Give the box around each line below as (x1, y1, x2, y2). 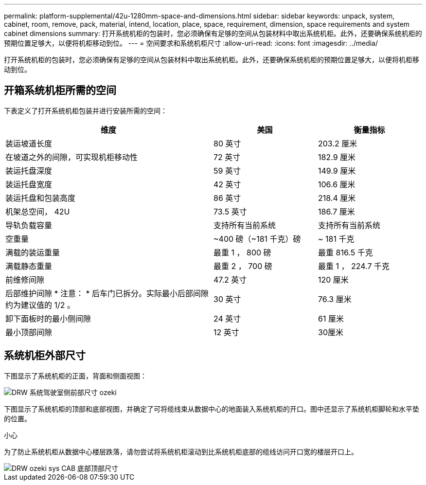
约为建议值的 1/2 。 (5, 300, 75, 310)
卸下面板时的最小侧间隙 (5, 313, 91, 323)
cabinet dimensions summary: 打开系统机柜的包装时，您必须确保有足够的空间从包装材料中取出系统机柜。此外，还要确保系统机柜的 (4, 29, 422, 37)
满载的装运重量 (5, 247, 60, 257)
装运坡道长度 (5, 138, 53, 148)
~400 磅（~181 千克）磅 (213, 234, 301, 244)
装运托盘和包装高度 (5, 193, 76, 203)
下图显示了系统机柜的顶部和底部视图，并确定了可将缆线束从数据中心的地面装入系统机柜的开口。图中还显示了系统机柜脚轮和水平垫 (4, 404, 419, 413)
